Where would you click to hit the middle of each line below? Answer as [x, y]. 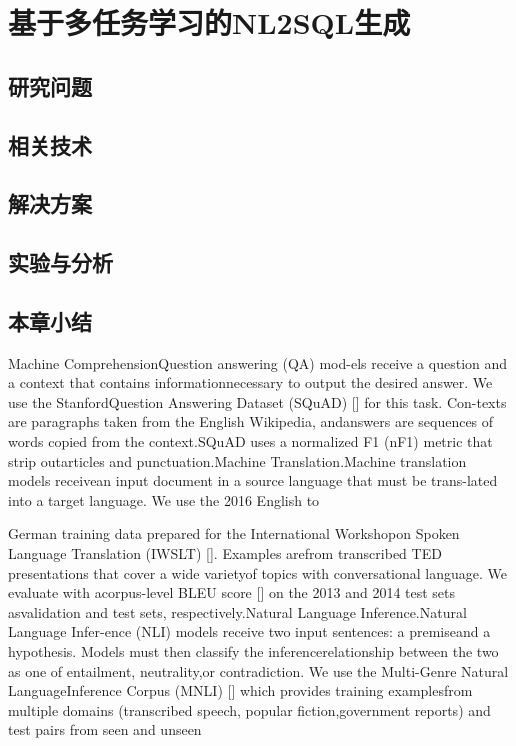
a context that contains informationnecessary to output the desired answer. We [250, 382]
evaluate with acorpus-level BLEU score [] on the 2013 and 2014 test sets [232, 592]
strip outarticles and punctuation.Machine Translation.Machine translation [237, 460]
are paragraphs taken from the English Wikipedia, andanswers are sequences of [251, 421]
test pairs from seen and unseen [105, 729]
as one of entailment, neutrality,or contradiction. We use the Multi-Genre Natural [258, 670]
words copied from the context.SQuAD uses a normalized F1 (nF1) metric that [250, 441]
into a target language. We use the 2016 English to [164, 499]
